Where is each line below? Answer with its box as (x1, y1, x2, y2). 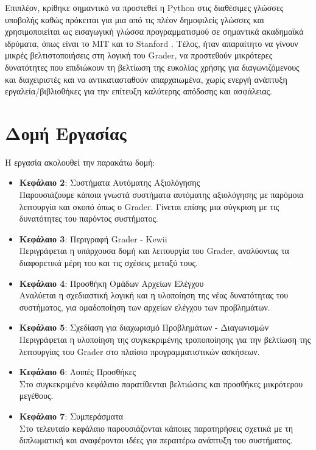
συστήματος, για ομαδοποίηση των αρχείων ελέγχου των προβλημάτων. (19, 300, 270, 313)
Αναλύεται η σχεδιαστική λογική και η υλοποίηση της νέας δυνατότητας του (19, 289, 289, 301)
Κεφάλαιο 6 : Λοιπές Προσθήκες (19, 365, 136, 378)
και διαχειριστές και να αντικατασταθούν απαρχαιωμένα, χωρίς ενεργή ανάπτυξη (5, 72, 287, 85)
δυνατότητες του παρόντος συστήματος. (19, 212, 158, 225)
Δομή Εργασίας (5, 120, 127, 145)
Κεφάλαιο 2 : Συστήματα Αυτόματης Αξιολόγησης (19, 176, 200, 189)
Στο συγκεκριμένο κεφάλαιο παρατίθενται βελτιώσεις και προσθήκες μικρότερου (19, 377, 303, 390)
